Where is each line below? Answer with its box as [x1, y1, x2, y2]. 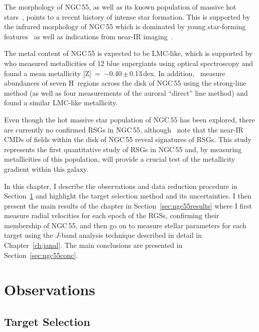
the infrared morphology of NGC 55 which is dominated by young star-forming [4, 21, 246, 32]
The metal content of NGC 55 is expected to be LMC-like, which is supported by [4, 48, 253, 58]
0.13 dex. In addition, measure [129, 68, 225, 78]
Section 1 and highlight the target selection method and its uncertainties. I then [4, 190, 251, 201]
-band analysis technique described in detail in [59, 230, 202, 240]
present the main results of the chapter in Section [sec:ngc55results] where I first [4, 200, 252, 211]
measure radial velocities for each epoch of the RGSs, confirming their [4, 210, 219, 221]
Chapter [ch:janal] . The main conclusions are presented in [4, 240, 183, 250]
